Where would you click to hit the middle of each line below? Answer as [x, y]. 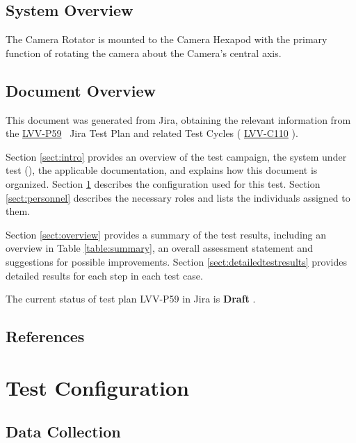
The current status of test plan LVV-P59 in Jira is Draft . [131, 299]
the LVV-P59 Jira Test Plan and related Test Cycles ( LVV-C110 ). [152, 133]
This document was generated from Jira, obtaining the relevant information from [178, 119]
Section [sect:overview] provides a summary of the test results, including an [166, 234]
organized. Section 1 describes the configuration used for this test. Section [163, 183]
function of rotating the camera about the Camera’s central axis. [144, 53]
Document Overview [81, 90]
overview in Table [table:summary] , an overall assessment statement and [159, 248]
